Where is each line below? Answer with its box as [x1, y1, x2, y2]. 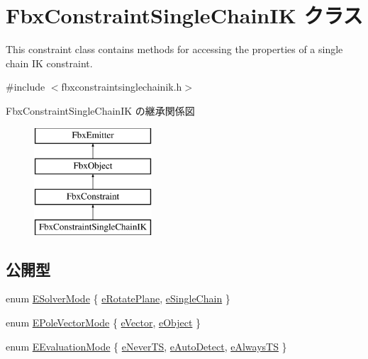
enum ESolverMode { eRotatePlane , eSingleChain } [6, 291, 230, 306]
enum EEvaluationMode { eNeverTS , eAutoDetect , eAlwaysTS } [6, 338, 287, 353]
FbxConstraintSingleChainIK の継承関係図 [6, 103, 195, 118]
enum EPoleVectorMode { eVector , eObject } [6, 315, 201, 330]
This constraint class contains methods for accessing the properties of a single [6, 42, 343, 57]
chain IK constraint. [6, 55, 93, 70]
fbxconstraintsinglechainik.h [61, 79, 182, 94]
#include [6, 79, 45, 94]
